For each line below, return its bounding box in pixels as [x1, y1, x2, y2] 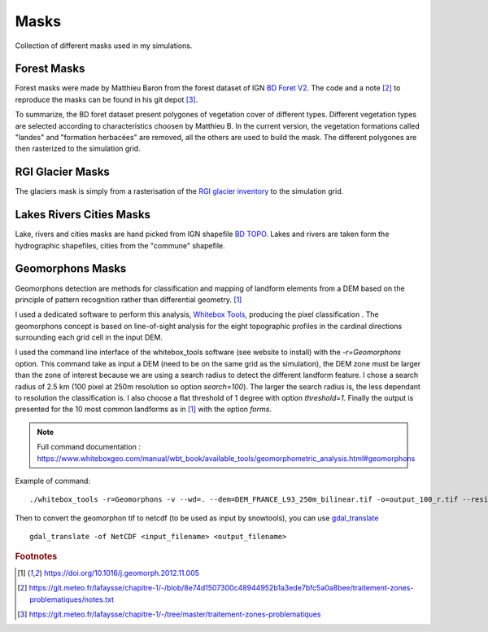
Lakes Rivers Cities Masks [15, 208, 150, 222]
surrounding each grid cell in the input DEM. [15, 332, 163, 342]
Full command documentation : [37, 442, 142, 452]
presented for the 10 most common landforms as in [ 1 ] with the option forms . [15, 404, 272, 415]
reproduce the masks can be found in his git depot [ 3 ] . [15, 94, 198, 104]
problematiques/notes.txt [29, 595, 114, 604]
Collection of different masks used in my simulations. [15, 41, 193, 50]
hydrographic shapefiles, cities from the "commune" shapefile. [15, 240, 225, 250]
